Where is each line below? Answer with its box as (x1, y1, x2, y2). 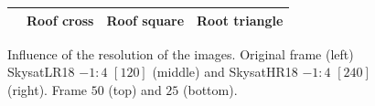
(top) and (108, 79, 162, 99)
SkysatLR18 (7, 62, 75, 81)
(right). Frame (7, 79, 88, 99)
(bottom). (183, 79, 238, 99)
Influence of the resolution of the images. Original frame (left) (7, 44, 354, 63)
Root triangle (197, 10, 284, 29)
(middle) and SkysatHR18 (152, 62, 298, 81)
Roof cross (27, 10, 94, 29)
